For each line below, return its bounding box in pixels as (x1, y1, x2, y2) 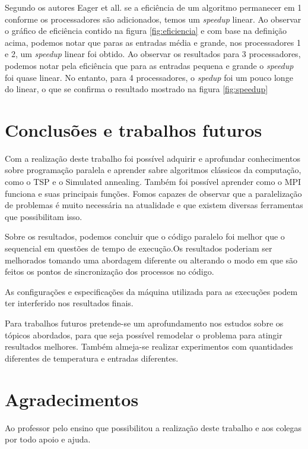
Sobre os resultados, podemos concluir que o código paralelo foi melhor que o (5, 230, 285, 243)
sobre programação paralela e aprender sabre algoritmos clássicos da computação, (5, 164, 301, 176)
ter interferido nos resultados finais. (5, 297, 134, 309)
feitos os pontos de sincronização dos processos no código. (5, 265, 214, 278)
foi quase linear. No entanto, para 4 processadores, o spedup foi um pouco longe (5, 71, 293, 83)
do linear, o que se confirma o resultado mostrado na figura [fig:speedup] (5, 83, 268, 95)
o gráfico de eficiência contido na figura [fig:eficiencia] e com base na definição (5, 24, 287, 37)
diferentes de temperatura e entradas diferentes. (5, 351, 179, 364)
